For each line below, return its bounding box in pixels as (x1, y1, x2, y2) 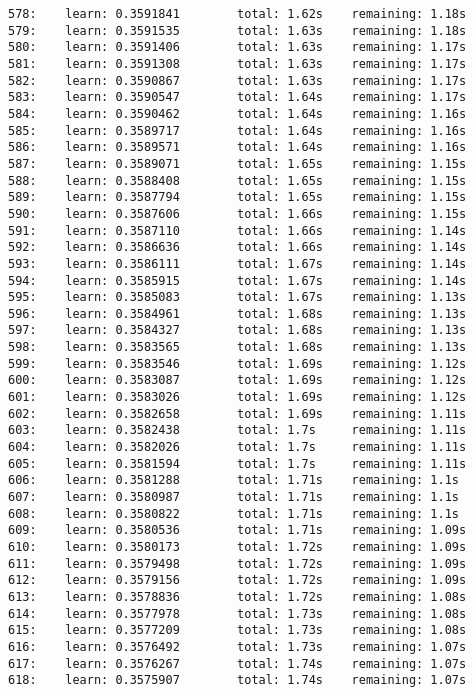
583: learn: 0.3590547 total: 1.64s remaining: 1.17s (8, 90, 467, 105)
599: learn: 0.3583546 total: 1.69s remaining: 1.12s (8, 356, 467, 371)
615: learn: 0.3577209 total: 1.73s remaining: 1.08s (8, 623, 467, 638)
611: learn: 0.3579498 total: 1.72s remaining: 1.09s (8, 556, 467, 571)
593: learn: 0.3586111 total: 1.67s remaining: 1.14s (8, 256, 467, 271)
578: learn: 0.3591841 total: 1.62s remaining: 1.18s (8, 7, 467, 21)
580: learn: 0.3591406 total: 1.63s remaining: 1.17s (8, 40, 467, 55)
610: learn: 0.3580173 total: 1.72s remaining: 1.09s (8, 540, 467, 554)
